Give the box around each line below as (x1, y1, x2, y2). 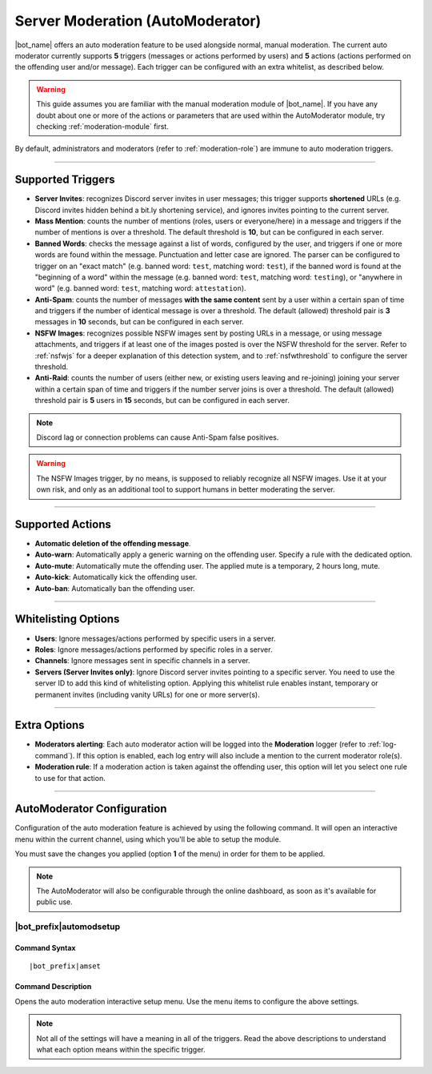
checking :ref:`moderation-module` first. (36, 121, 170, 131)
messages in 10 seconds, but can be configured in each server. (34, 317, 244, 327)
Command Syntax (14, 943, 76, 952)
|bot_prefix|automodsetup (14, 921, 120, 932)
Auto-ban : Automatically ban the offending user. (34, 583, 195, 593)
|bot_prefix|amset (29, 962, 102, 971)
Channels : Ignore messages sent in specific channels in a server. (34, 656, 251, 666)
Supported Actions (14, 517, 111, 531)
